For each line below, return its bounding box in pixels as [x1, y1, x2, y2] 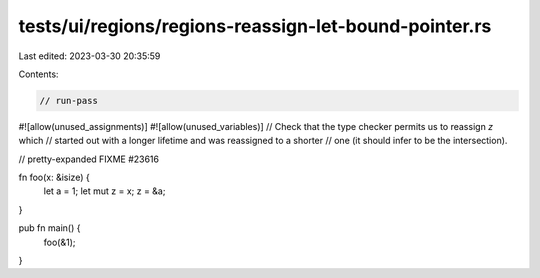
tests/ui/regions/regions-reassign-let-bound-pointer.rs [18, 15, 492, 37]
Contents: [18, 68, 59, 80]
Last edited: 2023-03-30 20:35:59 [18, 50, 161, 62]
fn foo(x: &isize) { [18, 171, 90, 184]
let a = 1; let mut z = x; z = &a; [43, 185, 166, 197]
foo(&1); [43, 236, 76, 248]
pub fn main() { [18, 222, 81, 234]
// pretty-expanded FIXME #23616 [18, 153, 160, 165]
